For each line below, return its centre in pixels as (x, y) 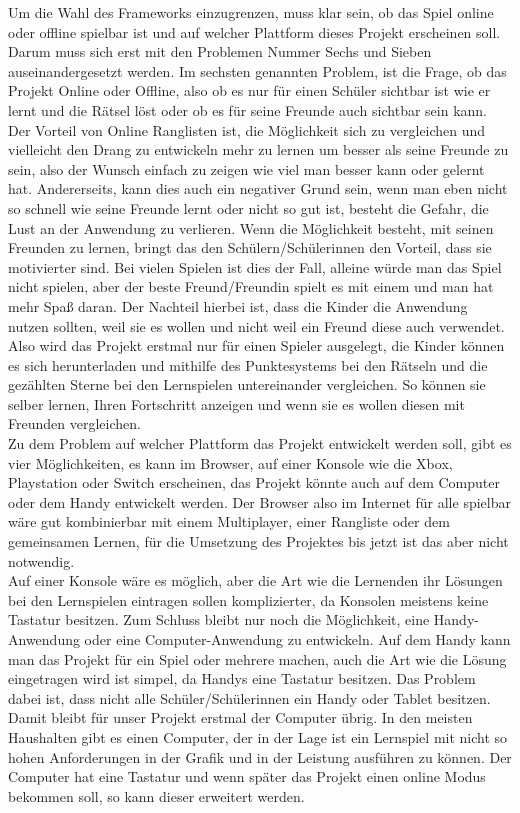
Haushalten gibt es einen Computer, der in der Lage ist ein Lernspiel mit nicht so (258, 736)
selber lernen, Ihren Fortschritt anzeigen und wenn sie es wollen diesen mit (236, 403)
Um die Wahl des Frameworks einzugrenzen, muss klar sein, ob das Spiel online (251, 12)
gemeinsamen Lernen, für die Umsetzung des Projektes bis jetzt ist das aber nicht (258, 541)
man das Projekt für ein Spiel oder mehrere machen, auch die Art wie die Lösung (257, 658)
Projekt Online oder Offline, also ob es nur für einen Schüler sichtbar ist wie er (249, 90)
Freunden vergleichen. (74, 423)
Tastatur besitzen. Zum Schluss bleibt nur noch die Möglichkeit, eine (219, 619)
